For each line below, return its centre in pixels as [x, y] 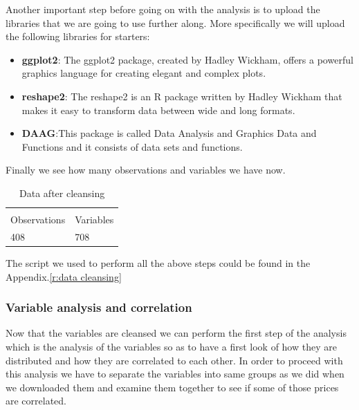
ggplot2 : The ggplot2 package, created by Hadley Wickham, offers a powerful [187, 59]
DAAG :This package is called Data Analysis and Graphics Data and [169, 133]
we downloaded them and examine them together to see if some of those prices [172, 387]
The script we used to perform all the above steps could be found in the [158, 262]
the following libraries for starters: [78, 36]
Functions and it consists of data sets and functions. [132, 146]
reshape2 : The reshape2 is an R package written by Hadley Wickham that [182, 96]
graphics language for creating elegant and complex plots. [144, 73]
